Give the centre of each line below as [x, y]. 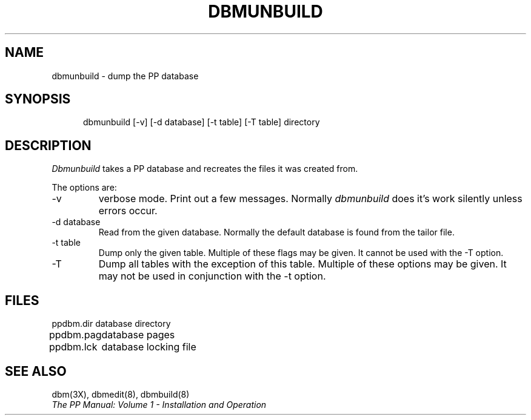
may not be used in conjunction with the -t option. [212, 276]
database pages [138, 335]
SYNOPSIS [38, 99]
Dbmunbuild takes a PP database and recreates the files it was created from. [205, 169]
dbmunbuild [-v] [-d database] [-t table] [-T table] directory [202, 122]
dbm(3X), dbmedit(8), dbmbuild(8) [121, 394]
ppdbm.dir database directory [111, 324]
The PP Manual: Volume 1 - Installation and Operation [159, 404]
